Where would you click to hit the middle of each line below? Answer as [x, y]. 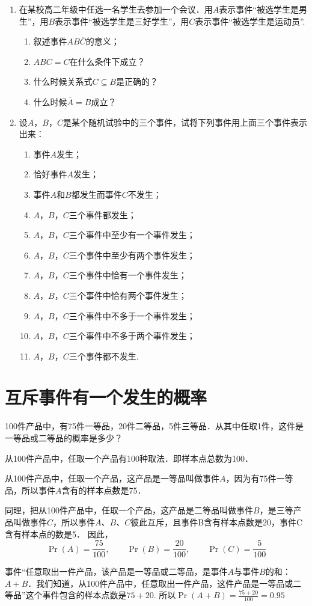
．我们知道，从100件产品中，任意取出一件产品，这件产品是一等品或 [161, 583]
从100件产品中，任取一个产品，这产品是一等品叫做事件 [112, 478]
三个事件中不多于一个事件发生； [132, 315]
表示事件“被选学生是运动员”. [250, 21]
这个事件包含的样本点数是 [76, 595]
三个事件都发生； [102, 214]
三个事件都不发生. [104, 356]
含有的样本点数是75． [104, 490]
